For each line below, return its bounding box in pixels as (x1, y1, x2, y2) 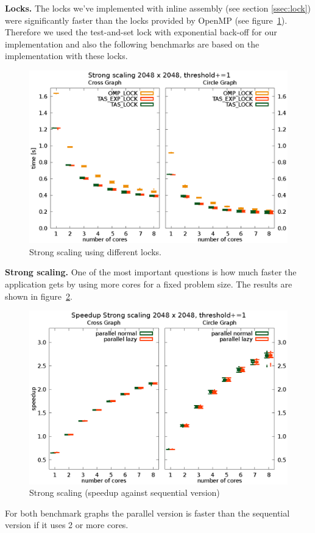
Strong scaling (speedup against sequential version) (29, 486, 220, 499)
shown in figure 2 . (5, 289, 73, 302)
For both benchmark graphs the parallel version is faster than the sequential (5, 506, 290, 519)
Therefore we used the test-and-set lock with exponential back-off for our (5, 26, 277, 38)
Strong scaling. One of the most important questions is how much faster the (5, 266, 297, 278)
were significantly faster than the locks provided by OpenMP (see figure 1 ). (5, 13, 288, 26)
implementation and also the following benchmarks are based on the (5, 37, 260, 50)
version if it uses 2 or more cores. (5, 518, 129, 531)
